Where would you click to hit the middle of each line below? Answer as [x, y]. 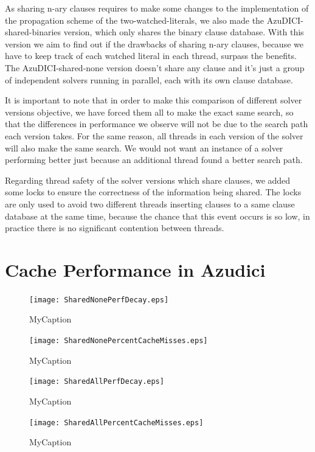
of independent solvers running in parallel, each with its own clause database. [149, 79]
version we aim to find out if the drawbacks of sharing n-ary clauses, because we [154, 43]
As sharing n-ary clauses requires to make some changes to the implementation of [157, 8]
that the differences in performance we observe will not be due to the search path [157, 124]
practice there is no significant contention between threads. [115, 228]
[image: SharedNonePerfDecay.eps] [99, 300]
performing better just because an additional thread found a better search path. [154, 160]
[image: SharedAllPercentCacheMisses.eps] [116, 422]
